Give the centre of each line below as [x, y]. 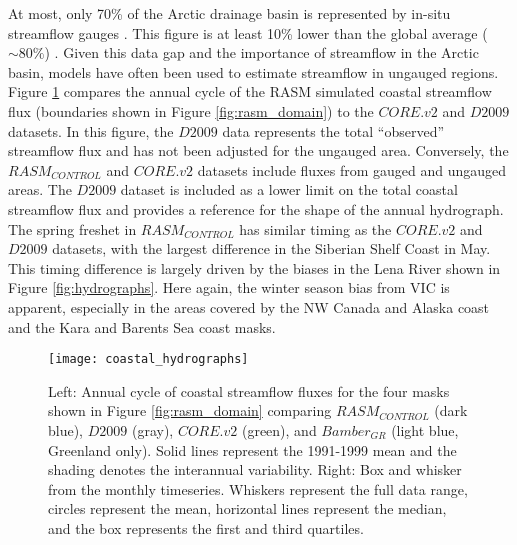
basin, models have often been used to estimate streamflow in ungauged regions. [253, 71]
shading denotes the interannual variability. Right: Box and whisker [255, 469]
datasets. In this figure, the [91, 130]
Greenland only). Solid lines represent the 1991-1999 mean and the [252, 449]
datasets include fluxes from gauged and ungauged [352, 169]
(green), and [279, 429]
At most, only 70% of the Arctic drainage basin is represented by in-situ [229, 13]
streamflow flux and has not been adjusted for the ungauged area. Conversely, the [258, 150]
